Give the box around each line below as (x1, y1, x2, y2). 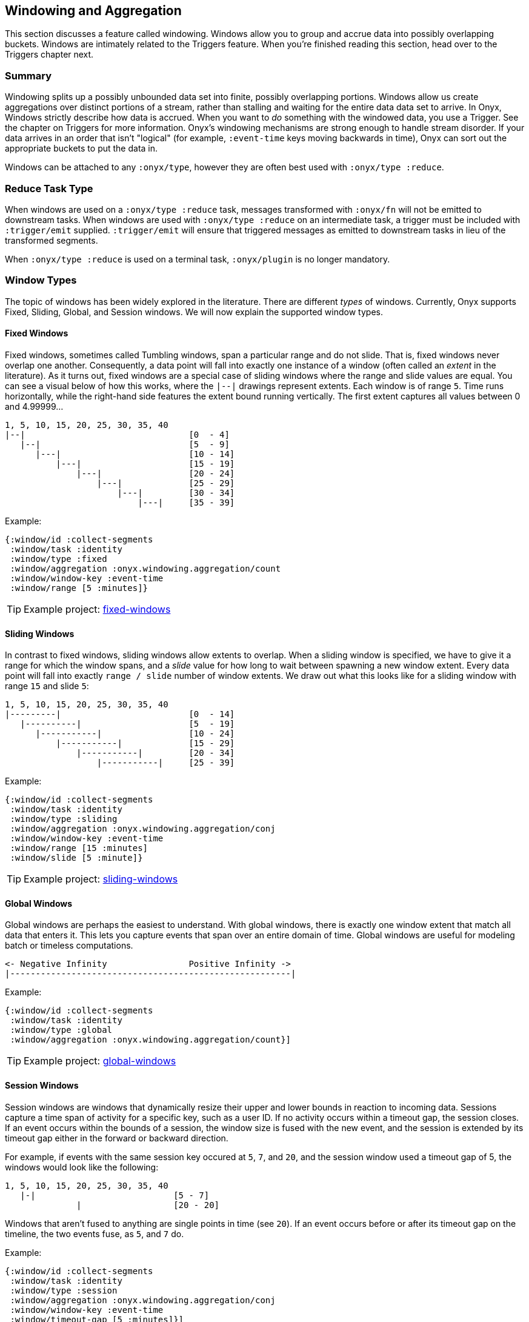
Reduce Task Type (5, 182, 93, 195)
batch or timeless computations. (5, 940, 133, 951)
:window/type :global (10, 1025, 113, 1035)
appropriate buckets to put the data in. (5, 143, 158, 154)
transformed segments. (5, 235, 98, 245)
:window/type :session (10, 1285, 118, 1295)
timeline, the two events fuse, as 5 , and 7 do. (5, 1228, 184, 1239)
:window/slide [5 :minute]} (10, 853, 143, 863)
